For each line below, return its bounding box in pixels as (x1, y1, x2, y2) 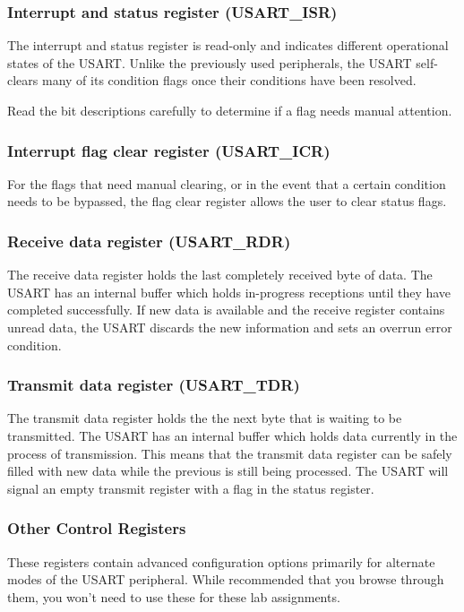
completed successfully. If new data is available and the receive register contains (7, 300, 445, 319)
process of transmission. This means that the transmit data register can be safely (7, 444, 452, 462)
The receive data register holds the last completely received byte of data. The (7, 265, 433, 284)
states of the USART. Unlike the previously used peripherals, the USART (7, 53, 412, 72)
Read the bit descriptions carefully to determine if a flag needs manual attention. (7, 101, 452, 119)
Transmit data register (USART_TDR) (7, 374, 300, 396)
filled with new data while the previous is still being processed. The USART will (7, 461, 449, 480)
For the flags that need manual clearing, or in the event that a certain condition (7, 174, 446, 193)
